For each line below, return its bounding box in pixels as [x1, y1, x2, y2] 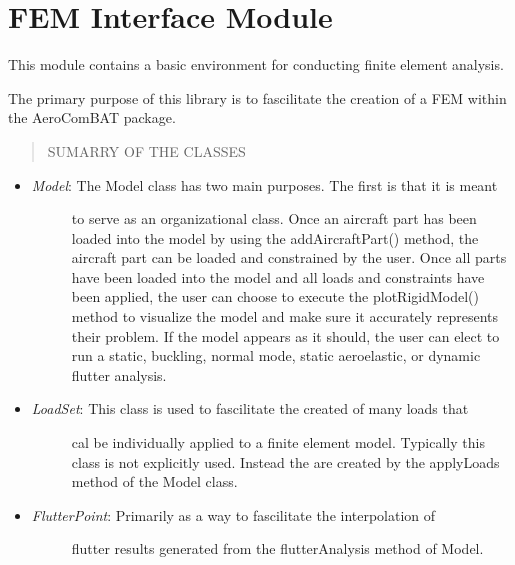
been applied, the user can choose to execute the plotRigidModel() [71, 286, 479, 307]
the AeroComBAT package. [8, 107, 176, 128]
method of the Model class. [71, 471, 238, 492]
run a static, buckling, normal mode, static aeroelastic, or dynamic [71, 345, 481, 366]
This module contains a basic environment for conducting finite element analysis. [8, 54, 504, 75]
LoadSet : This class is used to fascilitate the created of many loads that [31, 398, 469, 419]
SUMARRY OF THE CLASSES [47, 140, 246, 161]
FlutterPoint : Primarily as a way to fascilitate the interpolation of [31, 504, 436, 525]
